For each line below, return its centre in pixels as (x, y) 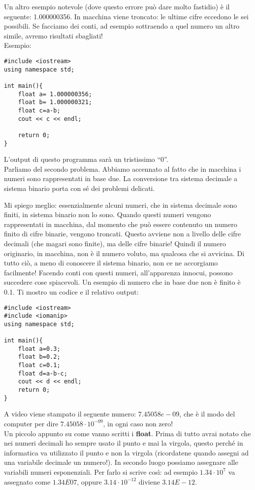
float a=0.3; (39, 349)
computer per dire (31, 423)
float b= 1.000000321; (55, 102)
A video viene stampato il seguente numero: (70, 414)
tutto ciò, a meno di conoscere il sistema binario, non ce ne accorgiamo (111, 263)
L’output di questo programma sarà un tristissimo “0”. (86, 159)
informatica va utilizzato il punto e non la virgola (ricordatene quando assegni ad (126, 452)
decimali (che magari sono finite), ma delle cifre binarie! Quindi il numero (115, 243)
